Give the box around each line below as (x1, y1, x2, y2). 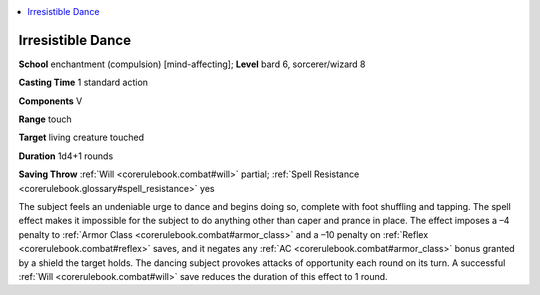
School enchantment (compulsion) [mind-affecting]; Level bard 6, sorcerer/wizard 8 (18, 58, 366, 70)
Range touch (18, 113, 72, 125)
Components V (18, 95, 83, 107)
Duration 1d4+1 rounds (18, 150, 114, 162)
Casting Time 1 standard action (18, 76, 149, 89)
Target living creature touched (18, 131, 145, 144)
